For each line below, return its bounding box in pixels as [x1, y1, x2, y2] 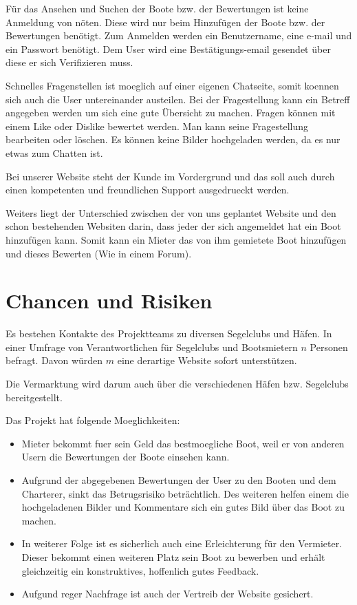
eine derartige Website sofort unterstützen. [117, 353, 297, 368]
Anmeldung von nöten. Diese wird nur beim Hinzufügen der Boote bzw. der [6, 14, 325, 29]
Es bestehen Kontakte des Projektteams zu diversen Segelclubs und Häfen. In [6, 326, 332, 341]
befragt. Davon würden [6, 353, 103, 368]
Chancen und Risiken [6, 286, 213, 315]
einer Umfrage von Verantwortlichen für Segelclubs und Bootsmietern [6, 339, 298, 354]
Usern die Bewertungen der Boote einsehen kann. [21, 449, 230, 464]
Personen [310, 339, 348, 354]
